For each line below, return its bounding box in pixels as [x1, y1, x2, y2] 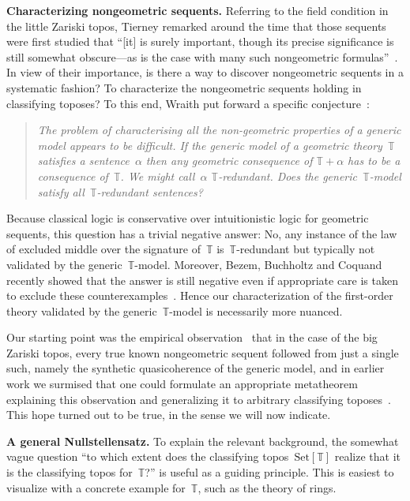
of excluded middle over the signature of [6, 241, 201, 257]
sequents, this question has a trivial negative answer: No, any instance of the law [6, 225, 397, 241]
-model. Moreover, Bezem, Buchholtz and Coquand [134, 256, 382, 272]
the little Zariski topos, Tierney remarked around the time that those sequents [6, 17, 386, 34]
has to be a [348, 152, 401, 169]
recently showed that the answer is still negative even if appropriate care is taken [6, 271, 398, 288]
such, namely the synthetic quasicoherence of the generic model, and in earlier [6, 360, 385, 376]
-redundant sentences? [96, 183, 203, 200]
